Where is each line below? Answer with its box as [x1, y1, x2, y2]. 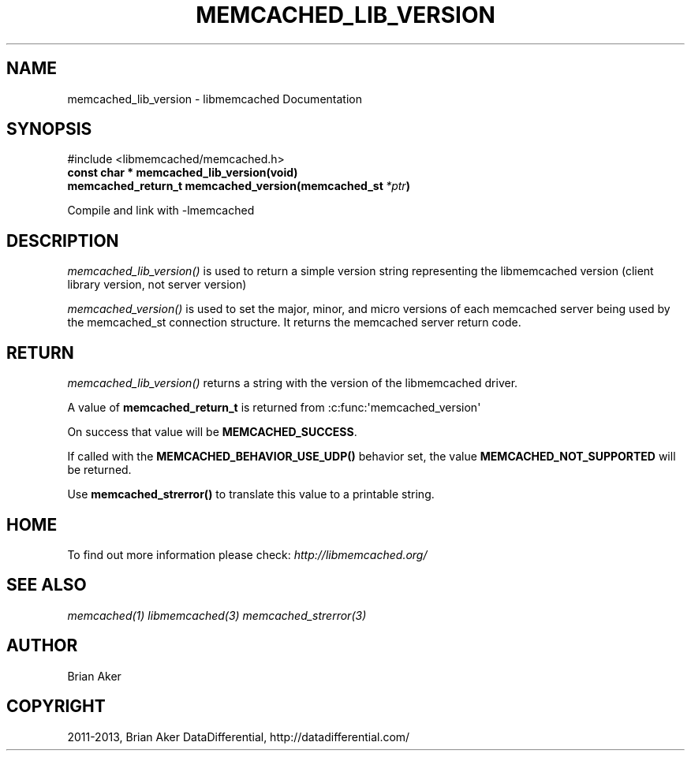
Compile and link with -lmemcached [67, 203, 255, 218]
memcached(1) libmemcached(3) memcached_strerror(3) [67, 608, 367, 622]
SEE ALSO [6, 575, 87, 595]
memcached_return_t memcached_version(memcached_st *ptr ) [67, 179, 410, 193]
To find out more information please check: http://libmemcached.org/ [67, 547, 428, 561]
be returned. [67, 463, 132, 477]
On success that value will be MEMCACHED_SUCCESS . [67, 425, 357, 439]
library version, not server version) [67, 278, 247, 292]
